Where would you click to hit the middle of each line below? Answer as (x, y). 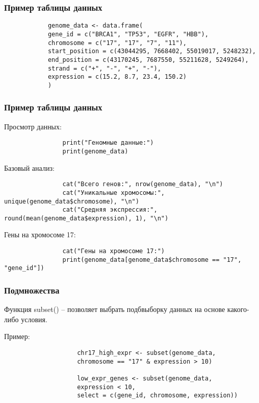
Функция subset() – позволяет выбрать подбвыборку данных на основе (115, 309)
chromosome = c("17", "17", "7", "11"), (117, 43)
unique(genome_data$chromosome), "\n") (72, 201)
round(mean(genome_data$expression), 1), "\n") (86, 218)
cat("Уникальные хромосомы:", (113, 193)
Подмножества (32, 290)
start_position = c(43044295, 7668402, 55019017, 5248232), (152, 51)
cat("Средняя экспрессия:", (110, 210)
